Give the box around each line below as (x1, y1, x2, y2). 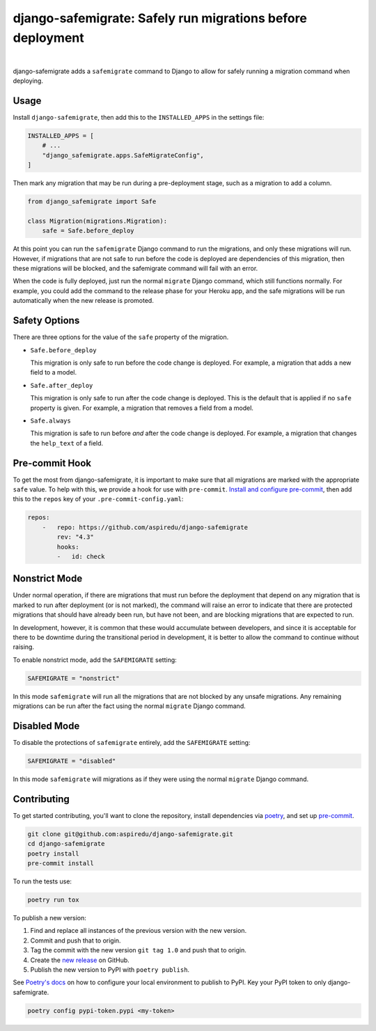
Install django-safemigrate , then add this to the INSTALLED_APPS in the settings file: (13, 113, 265, 122)
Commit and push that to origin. (30, 936, 121, 945)
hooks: (56, 543, 79, 551)
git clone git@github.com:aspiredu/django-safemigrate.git (27, 830, 233, 838)
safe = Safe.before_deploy (42, 227, 135, 235)
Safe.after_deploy (30, 381, 93, 389)
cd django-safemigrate (27, 840, 105, 848)
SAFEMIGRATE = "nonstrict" (27, 674, 120, 682)
